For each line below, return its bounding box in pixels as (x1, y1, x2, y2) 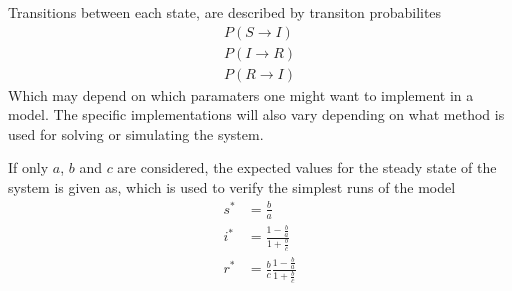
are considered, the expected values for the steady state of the (117, 157, 497, 178)
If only (8, 157, 49, 178)
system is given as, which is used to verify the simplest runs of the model (8, 177, 456, 198)
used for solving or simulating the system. (8, 123, 264, 144)
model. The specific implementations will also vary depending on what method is (8, 104, 505, 125)
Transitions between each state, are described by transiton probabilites (8, 2, 442, 22)
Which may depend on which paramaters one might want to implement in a (8, 84, 474, 105)
